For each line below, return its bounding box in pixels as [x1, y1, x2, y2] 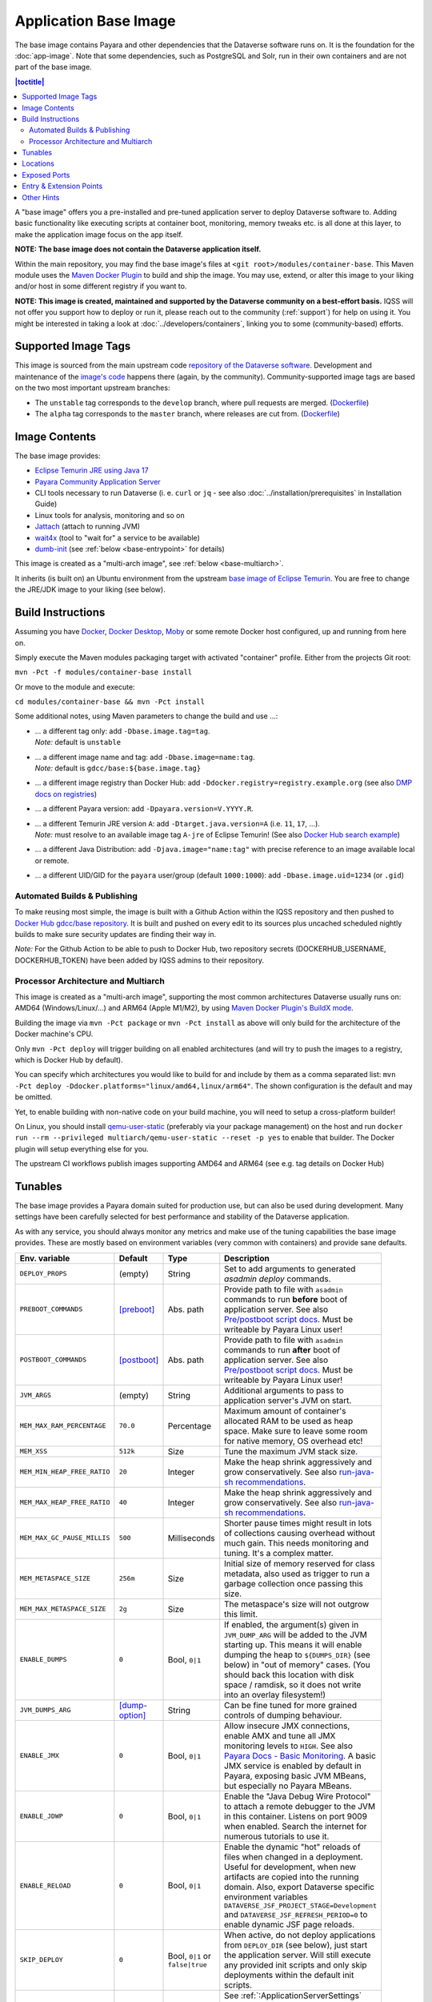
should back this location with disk [224, 1669, 354, 1680]
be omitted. [14, 1092, 53, 1102]
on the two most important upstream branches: [14, 383, 170, 392]
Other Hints [22, 192, 60, 202]
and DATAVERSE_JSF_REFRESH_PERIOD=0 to [224, 1908, 368, 1920]
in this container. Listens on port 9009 [224, 1811, 368, 1822]
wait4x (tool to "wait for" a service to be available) [34, 533, 200, 542]
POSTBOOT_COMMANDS [19, 1356, 87, 1365]
